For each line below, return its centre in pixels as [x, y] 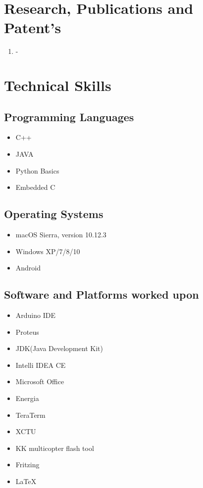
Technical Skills [58, 85]
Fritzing [27, 465]
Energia [27, 398]
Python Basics [37, 170]
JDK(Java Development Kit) [59, 348]
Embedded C [35, 187]
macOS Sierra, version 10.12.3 [61, 235]
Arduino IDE [35, 315]
